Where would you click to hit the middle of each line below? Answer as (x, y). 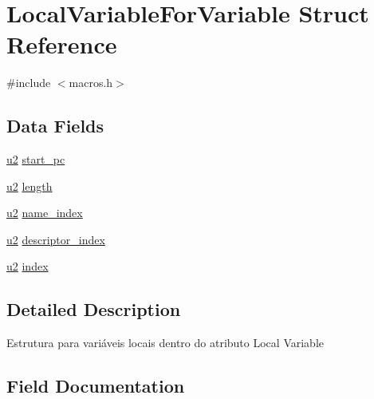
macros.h (91, 83)
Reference (62, 44)
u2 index (28, 266)
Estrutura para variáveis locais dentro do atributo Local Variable (165, 343)
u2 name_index (45, 213)
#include (29, 83)
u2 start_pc (36, 159)
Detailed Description (94, 309)
